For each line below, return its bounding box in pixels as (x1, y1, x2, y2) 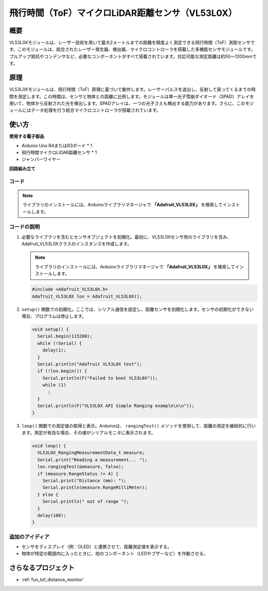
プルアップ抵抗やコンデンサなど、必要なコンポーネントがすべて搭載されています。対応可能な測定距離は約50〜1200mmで (9, 53, 257, 59)
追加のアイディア (9, 533, 50, 540)
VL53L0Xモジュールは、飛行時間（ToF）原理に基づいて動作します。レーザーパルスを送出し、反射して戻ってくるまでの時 (9, 86, 256, 92)
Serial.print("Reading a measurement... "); (37, 457, 147, 462)
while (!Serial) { (37, 340, 82, 346)
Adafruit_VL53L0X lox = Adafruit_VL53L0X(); (32, 293, 142, 299)
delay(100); (37, 512, 67, 518)
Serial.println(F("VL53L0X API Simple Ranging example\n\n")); (37, 403, 195, 409)
